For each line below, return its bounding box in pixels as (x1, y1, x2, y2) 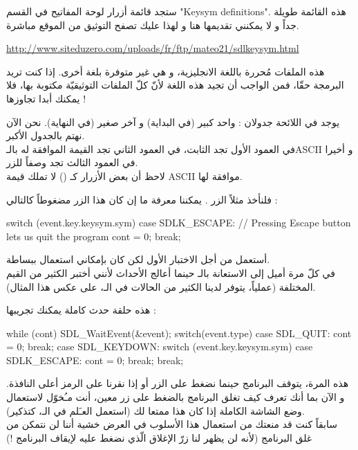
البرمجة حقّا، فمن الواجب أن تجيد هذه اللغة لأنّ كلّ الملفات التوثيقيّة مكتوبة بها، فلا (6, 78, 344, 92)
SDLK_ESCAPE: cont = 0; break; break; (6, 352, 184, 367)
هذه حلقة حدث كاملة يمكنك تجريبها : (6, 303, 156, 317)
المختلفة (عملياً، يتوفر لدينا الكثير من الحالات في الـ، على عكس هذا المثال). (6, 279, 316, 294)
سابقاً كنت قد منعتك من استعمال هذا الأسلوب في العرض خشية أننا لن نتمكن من (6, 417, 337, 431)
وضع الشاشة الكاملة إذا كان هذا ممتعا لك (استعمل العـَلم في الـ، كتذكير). (6, 403, 305, 417)
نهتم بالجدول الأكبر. (6, 128, 85, 143)
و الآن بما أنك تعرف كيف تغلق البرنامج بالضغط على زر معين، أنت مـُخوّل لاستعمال (6, 390, 345, 404)
